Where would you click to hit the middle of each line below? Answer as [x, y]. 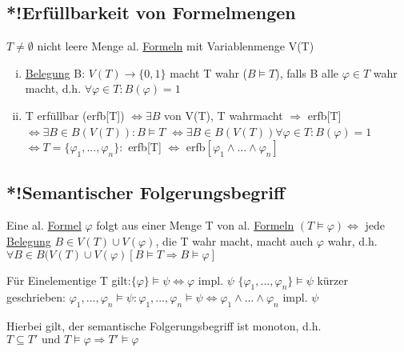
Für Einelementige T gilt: [69, 280]
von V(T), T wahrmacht [224, 115]
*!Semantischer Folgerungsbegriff [146, 192]
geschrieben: [36, 297]
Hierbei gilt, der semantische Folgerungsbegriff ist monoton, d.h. [164, 326]
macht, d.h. [53, 88]
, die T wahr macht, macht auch [234, 240]
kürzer [333, 280]
